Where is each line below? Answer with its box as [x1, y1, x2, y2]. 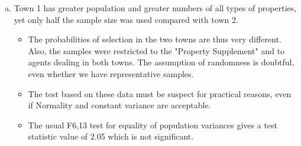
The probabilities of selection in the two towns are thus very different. [28, 33, 281, 45]
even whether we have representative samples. [28, 67, 194, 79]
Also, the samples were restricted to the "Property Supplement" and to [28, 44, 285, 57]
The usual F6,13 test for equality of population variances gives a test [28, 118, 278, 131]
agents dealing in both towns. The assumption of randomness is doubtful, [28, 56, 294, 68]
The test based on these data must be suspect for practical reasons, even [28, 87, 292, 99]
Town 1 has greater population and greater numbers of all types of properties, [14, 2, 297, 14]
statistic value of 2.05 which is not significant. [28, 130, 194, 142]
